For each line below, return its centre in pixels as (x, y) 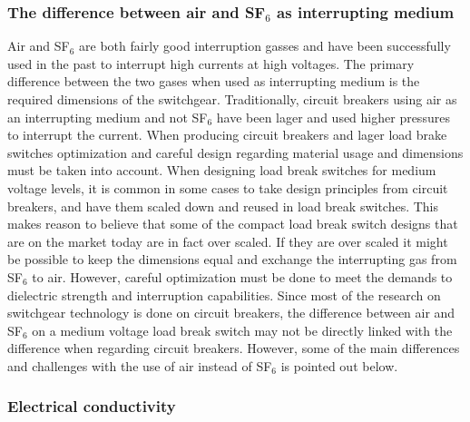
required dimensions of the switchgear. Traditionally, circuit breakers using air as (232, 99)
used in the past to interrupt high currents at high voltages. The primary (211, 63)
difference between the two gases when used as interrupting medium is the (214, 81)
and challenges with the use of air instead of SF (140, 365)
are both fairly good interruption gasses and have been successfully (265, 46)
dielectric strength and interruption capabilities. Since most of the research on (224, 294)
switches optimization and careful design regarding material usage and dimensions (235, 152)
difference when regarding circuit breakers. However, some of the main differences (234, 348)
